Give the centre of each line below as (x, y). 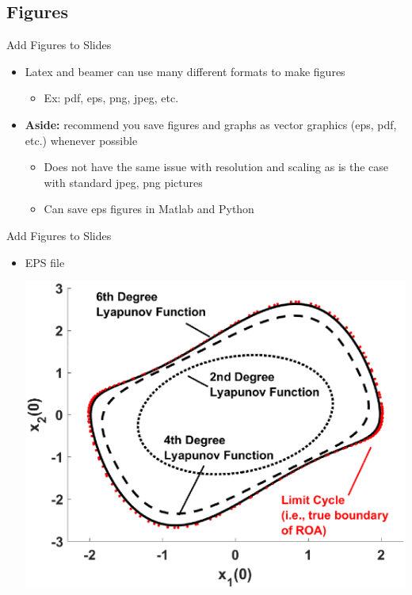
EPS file (45, 262)
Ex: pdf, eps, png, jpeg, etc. (111, 98)
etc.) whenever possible (81, 140)
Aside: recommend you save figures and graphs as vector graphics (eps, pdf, (211, 124)
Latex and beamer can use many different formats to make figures (185, 71)
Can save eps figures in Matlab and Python (149, 209)
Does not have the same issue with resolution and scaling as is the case (216, 167)
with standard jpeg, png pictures (123, 182)
